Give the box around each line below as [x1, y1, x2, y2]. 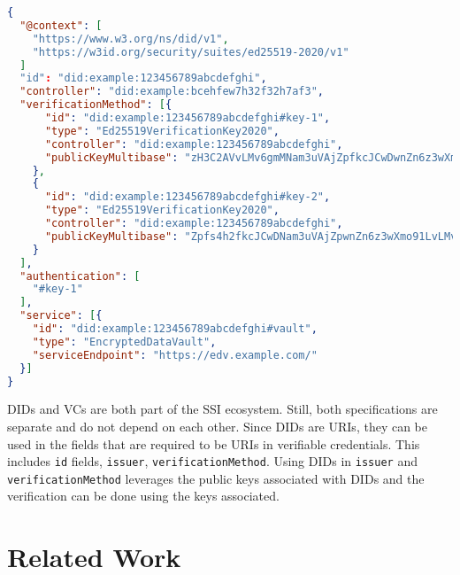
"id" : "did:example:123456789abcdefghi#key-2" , [44, 190, 331, 204]
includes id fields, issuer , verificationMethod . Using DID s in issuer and [7, 452, 418, 470]
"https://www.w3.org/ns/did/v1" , [32, 32, 229, 45]
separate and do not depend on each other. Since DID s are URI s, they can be [7, 416, 427, 435]
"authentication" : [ [19, 269, 141, 283]
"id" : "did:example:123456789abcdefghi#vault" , [32, 322, 318, 335]
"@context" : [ [19, 19, 103, 32]
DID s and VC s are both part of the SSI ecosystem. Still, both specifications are [7, 400, 438, 418]
